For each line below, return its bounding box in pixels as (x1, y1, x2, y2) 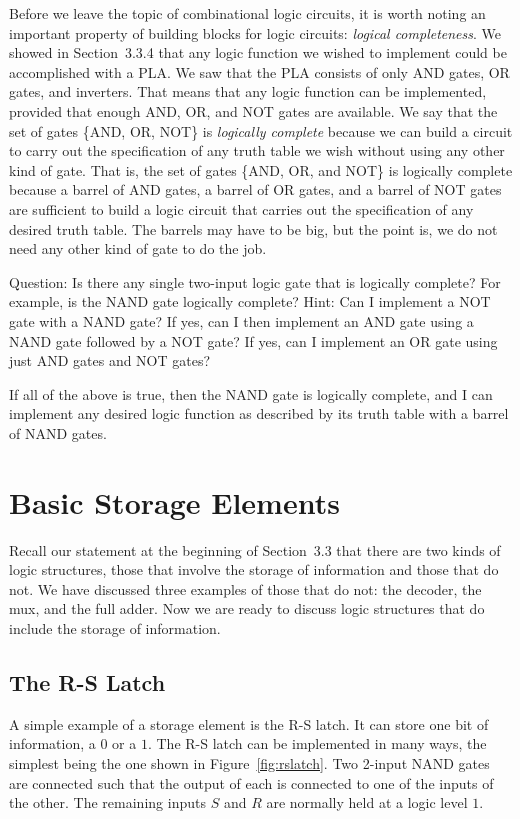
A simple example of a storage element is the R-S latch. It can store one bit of (9, 713, 489, 734)
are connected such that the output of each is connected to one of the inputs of (9, 772, 494, 793)
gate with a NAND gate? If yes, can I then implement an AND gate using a (9, 310, 474, 331)
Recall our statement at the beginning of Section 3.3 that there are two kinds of (9, 539, 501, 560)
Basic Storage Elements (9, 481, 340, 522)
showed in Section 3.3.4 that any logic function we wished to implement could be (9, 42, 507, 63)
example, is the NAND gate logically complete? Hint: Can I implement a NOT (9, 291, 491, 312)
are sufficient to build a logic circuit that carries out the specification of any (9, 198, 474, 219)
